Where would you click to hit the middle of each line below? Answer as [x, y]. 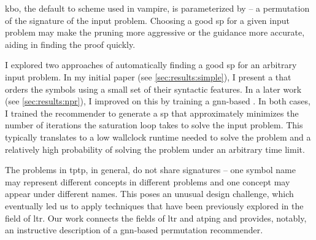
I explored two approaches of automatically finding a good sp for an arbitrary [151, 65]
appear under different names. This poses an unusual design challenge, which [149, 194]
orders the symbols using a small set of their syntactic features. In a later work [153, 89]
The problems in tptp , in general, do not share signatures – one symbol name [150, 170]
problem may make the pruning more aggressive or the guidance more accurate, [155, 32]
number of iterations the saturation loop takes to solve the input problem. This [154, 125]
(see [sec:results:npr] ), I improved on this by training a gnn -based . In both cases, [158, 101]
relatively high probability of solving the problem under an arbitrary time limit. [155, 149]
